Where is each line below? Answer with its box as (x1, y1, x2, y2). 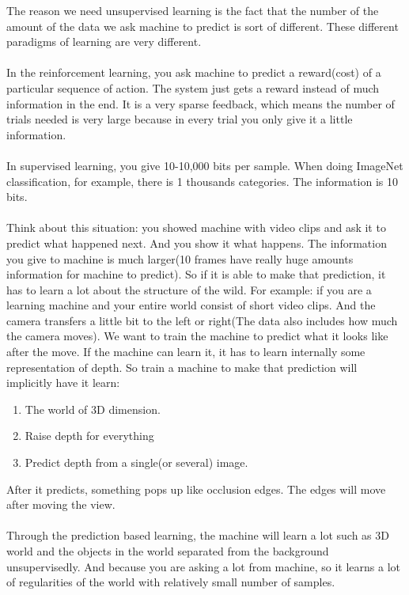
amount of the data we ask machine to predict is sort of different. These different (6, 17, 399, 34)
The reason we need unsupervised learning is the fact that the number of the (6, 2, 379, 18)
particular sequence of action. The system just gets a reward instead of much (6, 79, 380, 96)
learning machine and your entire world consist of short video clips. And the (6, 297, 376, 313)
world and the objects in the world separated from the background (6, 543, 329, 559)
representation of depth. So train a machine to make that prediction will (6, 358, 358, 375)
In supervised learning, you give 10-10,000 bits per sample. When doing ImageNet (6, 157, 403, 173)
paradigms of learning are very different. (6, 33, 202, 50)
